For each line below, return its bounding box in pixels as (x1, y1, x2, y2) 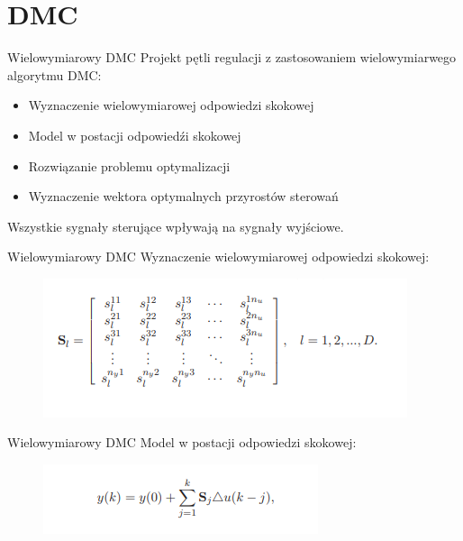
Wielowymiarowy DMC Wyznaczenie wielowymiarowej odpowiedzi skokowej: (7, 247, 430, 266)
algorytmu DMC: (7, 65, 102, 84)
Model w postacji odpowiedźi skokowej (28, 125, 241, 144)
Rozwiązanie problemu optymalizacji (28, 156, 231, 175)
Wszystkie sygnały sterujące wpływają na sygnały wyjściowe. (7, 216, 344, 235)
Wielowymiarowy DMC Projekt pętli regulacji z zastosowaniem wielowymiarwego (7, 48, 457, 67)
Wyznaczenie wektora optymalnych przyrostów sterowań (28, 187, 339, 206)
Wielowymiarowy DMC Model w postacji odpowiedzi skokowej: (7, 433, 357, 452)
